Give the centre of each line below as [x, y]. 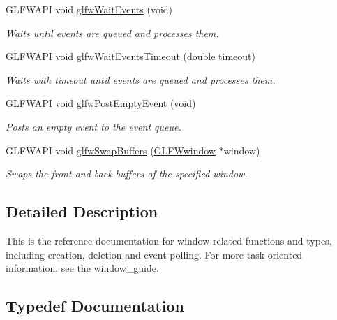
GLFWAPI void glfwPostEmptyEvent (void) [101, 103]
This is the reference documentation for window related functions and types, [169, 240]
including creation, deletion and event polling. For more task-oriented [154, 254]
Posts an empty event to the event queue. [93, 126]
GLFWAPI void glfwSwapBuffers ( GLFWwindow [111, 150]
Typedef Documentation [95, 306]
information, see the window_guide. [82, 268]
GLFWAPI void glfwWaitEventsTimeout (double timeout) [131, 56]
